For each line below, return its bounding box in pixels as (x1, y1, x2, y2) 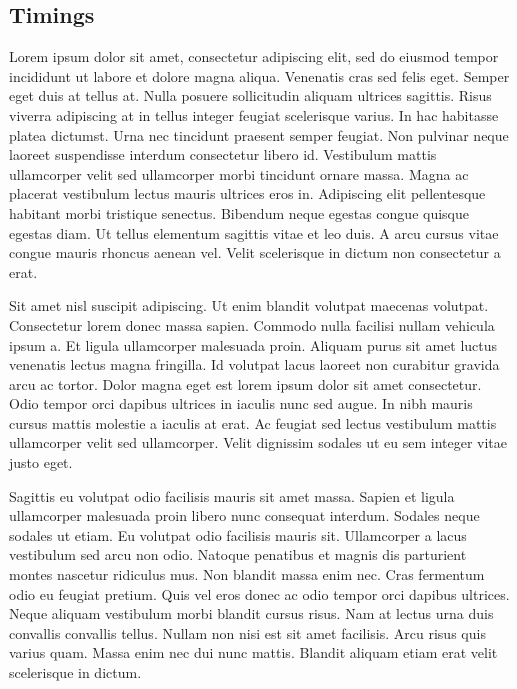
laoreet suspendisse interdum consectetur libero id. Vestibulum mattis (9, 144, 437, 165)
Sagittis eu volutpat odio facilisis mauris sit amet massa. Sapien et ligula (9, 485, 455, 506)
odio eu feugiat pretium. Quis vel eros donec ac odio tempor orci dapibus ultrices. (9, 583, 510, 604)
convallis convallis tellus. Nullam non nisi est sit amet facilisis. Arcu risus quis (9, 622, 486, 643)
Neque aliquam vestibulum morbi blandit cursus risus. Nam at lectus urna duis (9, 603, 494, 624)
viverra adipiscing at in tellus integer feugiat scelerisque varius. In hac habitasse (9, 104, 499, 125)
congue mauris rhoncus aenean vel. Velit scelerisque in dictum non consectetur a (9, 242, 501, 263)
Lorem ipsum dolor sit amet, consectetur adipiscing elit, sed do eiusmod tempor (9, 46, 499, 67)
